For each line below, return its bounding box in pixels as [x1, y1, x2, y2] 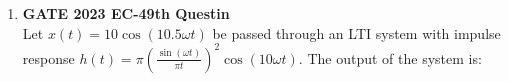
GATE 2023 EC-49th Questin [22, 3, 230, 23]
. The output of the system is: [298, 47, 482, 68]
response [22, 47, 75, 68]
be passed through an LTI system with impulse [212, 22, 501, 43]
